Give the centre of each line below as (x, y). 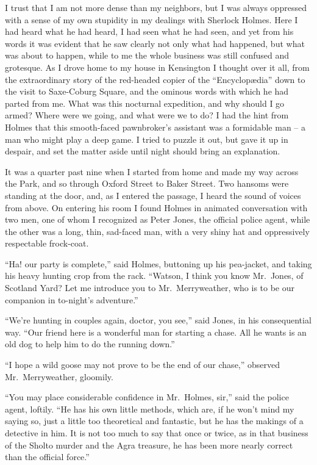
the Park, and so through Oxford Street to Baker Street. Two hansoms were (147, 183)
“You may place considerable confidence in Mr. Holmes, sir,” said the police (147, 397)
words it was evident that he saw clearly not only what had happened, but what (155, 43)
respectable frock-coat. (47, 243)
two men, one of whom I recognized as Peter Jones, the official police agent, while (158, 219)
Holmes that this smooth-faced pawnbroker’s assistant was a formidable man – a (155, 127)
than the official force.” (47, 457)
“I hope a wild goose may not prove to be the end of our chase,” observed (143, 365)
